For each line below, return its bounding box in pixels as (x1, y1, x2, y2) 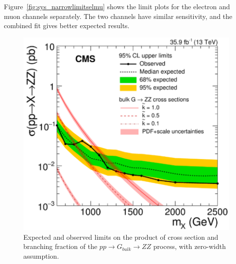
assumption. (23, 251, 59, 261)
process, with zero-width (153, 241, 226, 251)
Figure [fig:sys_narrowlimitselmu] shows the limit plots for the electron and (4, 1, 230, 11)
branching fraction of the (23, 241, 98, 251)
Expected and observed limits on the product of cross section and (23, 231, 219, 242)
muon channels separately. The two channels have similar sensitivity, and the (4, 11, 233, 21)
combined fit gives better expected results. (4, 20, 130, 31)
